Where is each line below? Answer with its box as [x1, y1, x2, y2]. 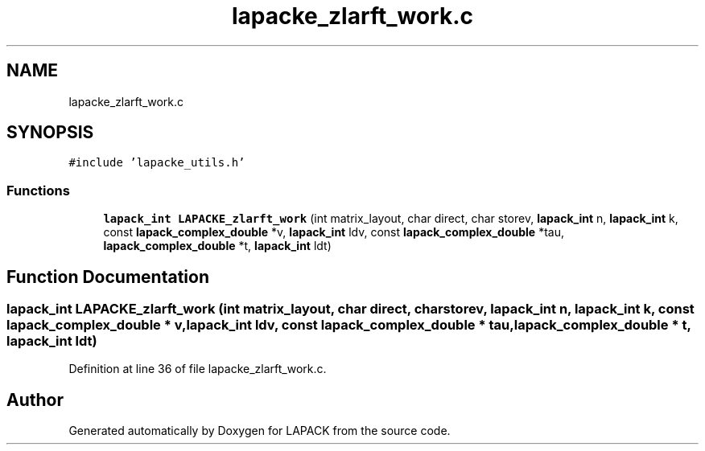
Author [6, 389, 64, 410]
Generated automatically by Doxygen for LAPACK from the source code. [68, 424, 451, 438]
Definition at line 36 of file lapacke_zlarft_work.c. [68, 362, 327, 376]
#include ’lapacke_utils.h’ [68, 156, 245, 170]
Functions [6, 182, 70, 199]
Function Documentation [6, 266, 209, 287]
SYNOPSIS [6, 122, 94, 143]
